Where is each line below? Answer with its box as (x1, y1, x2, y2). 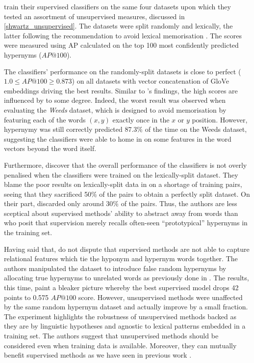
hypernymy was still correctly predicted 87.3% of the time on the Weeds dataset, (4, 124, 247, 134)
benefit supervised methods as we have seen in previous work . (4, 350, 192, 360)
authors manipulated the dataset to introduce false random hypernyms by (4, 263, 227, 273)
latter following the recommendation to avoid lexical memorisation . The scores (4, 30, 242, 40)
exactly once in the (112, 114, 170, 124)
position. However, (192, 114, 248, 124)
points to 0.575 (4, 292, 49, 302)
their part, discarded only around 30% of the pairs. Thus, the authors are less (4, 198, 237, 209)
